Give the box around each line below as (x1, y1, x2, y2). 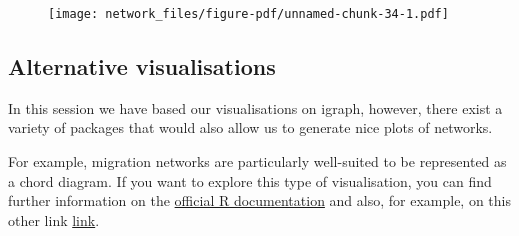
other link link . (8, 209, 100, 230)
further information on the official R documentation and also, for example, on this (8, 190, 512, 211)
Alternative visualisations (8, 51, 276, 82)
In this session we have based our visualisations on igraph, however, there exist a (8, 97, 503, 118)
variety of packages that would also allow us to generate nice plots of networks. (8, 117, 493, 138)
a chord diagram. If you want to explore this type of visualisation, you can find (8, 170, 492, 191)
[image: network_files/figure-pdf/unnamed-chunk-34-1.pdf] (48, 7, 449, 21)
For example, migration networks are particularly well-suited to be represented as (8, 151, 507, 172)
